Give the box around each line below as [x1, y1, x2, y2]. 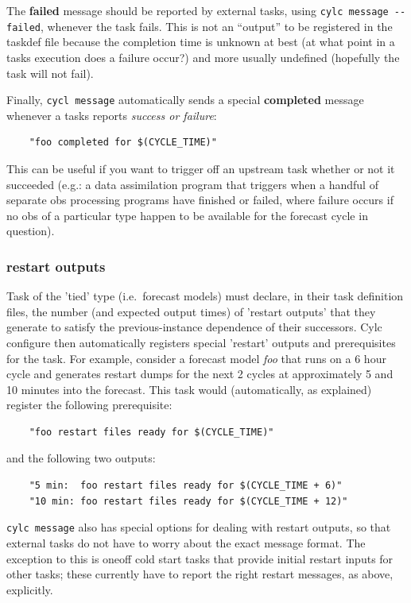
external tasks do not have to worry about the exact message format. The [6, 534, 366, 551]
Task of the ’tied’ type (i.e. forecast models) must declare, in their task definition [6, 288, 404, 304]
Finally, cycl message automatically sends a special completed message [6, 91, 364, 108]
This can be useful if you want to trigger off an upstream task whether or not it [6, 160, 395, 176]
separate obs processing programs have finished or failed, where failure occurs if [6, 191, 394, 208]
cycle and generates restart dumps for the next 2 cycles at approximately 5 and [6, 365, 394, 382]
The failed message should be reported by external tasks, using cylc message [6, 2, 389, 18]
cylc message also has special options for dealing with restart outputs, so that [6, 519, 391, 535]
